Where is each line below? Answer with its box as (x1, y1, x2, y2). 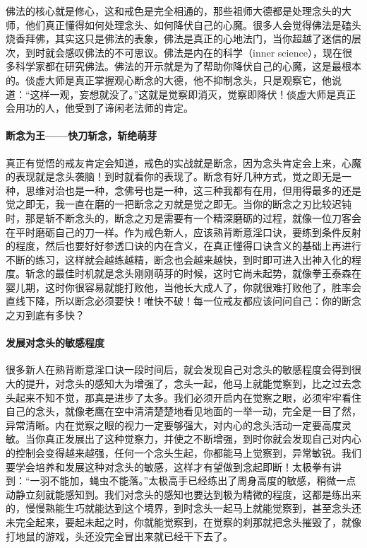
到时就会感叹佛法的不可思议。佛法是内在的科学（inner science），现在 (25, 45, 342, 59)
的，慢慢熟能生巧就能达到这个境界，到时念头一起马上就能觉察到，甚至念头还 (6, 501, 361, 515)
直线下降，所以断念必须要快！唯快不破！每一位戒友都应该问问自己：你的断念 (6, 293, 361, 308)
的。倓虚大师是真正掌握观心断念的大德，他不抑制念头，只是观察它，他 (6, 72, 332, 87)
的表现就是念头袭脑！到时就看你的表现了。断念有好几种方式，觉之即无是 (6, 169, 342, 184)
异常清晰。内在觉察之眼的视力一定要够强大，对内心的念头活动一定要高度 (6, 417, 342, 432)
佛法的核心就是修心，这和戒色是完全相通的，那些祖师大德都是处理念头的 (6, 4, 342, 18)
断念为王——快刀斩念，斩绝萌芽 (6, 128, 157, 143)
